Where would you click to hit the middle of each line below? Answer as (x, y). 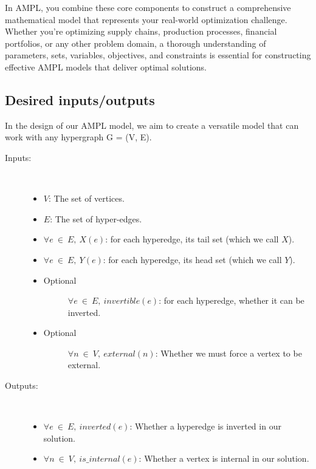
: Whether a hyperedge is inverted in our (205, 426)
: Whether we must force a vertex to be (228, 353)
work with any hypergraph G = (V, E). (78, 137)
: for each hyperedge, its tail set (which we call (192, 239)
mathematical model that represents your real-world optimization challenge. (146, 19)
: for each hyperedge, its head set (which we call (192, 259)
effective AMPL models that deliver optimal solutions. (106, 67)
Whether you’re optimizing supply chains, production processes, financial (141, 31)
